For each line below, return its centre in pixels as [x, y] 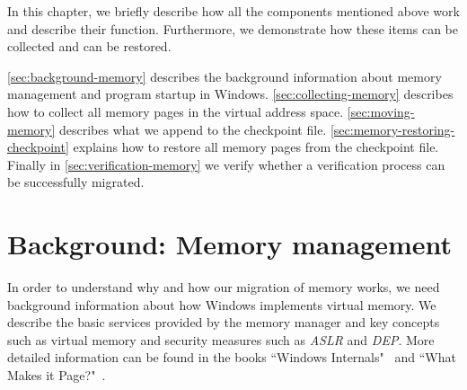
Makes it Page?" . [57, 375]
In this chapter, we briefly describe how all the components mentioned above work [233, 11]
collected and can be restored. [89, 46]
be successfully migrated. [76, 182]
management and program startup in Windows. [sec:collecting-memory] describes [230, 94]
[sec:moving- [381, 111]
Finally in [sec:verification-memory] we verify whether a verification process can [226, 164]
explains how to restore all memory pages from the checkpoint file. [256, 147]
